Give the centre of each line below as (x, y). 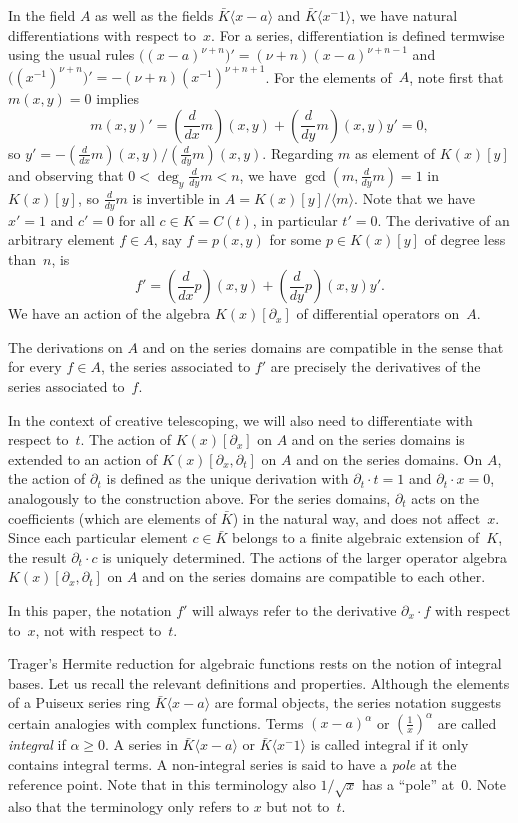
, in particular (295, 219)
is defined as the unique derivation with (227, 478)
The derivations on (65, 346)
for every (35, 366)
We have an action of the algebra (109, 313)
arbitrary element (61, 239)
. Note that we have (414, 197)
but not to (298, 806)
